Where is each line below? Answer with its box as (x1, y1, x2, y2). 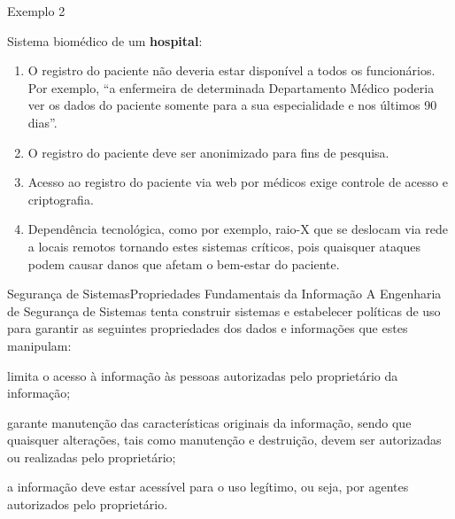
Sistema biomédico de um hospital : (7, 31, 203, 50)
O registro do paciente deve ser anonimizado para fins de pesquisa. (27, 143, 389, 161)
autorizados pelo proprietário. (7, 495, 168, 514)
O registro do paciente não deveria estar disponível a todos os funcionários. (27, 61, 436, 80)
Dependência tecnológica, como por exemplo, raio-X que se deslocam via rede (27, 220, 448, 238)
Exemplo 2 (7, 2, 66, 19)
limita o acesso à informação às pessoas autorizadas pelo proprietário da (7, 366, 398, 384)
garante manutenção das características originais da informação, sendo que (7, 413, 412, 431)
